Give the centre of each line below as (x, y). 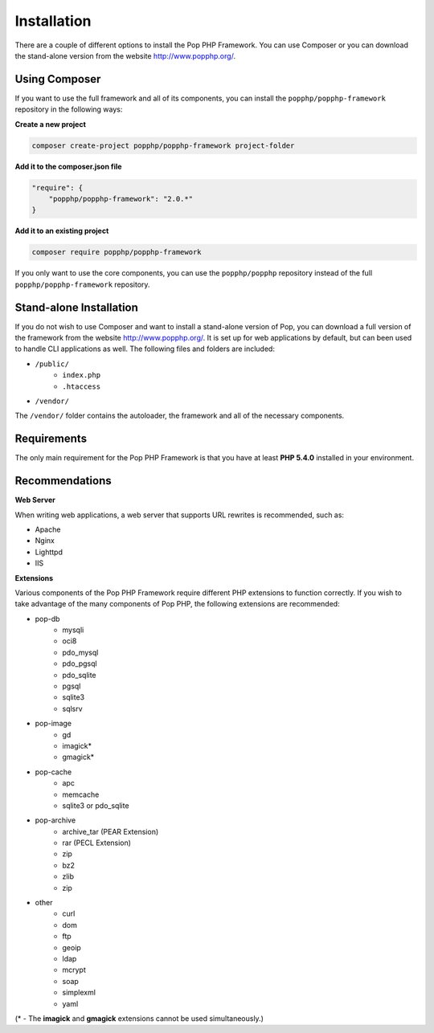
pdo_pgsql (80, 663)
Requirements (51, 439)
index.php (81, 375)
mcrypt (74, 970)
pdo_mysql (80, 652)
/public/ (52, 364)
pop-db (47, 619)
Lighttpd (49, 552)
